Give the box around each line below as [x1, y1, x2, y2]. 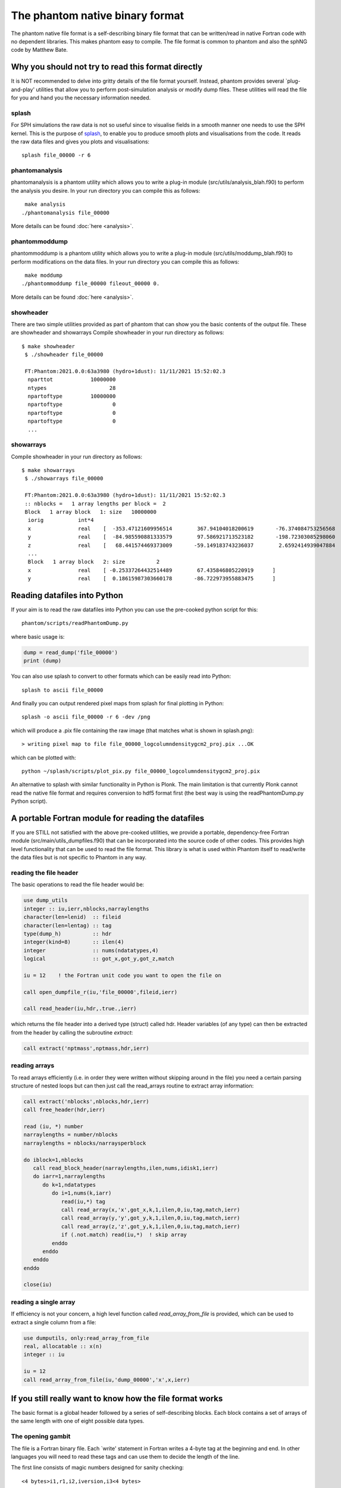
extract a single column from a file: [11, 1318, 96, 1326]
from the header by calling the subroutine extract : [11, 1029, 133, 1036]
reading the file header [11, 868, 79, 877]
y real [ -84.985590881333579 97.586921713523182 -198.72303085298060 [27, 533, 336, 540]
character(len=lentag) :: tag [23, 922, 112, 929]
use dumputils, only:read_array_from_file [23, 1334, 149, 1342]
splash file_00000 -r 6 [21, 152, 91, 159]
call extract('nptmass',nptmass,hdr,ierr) [23, 1045, 149, 1052]
